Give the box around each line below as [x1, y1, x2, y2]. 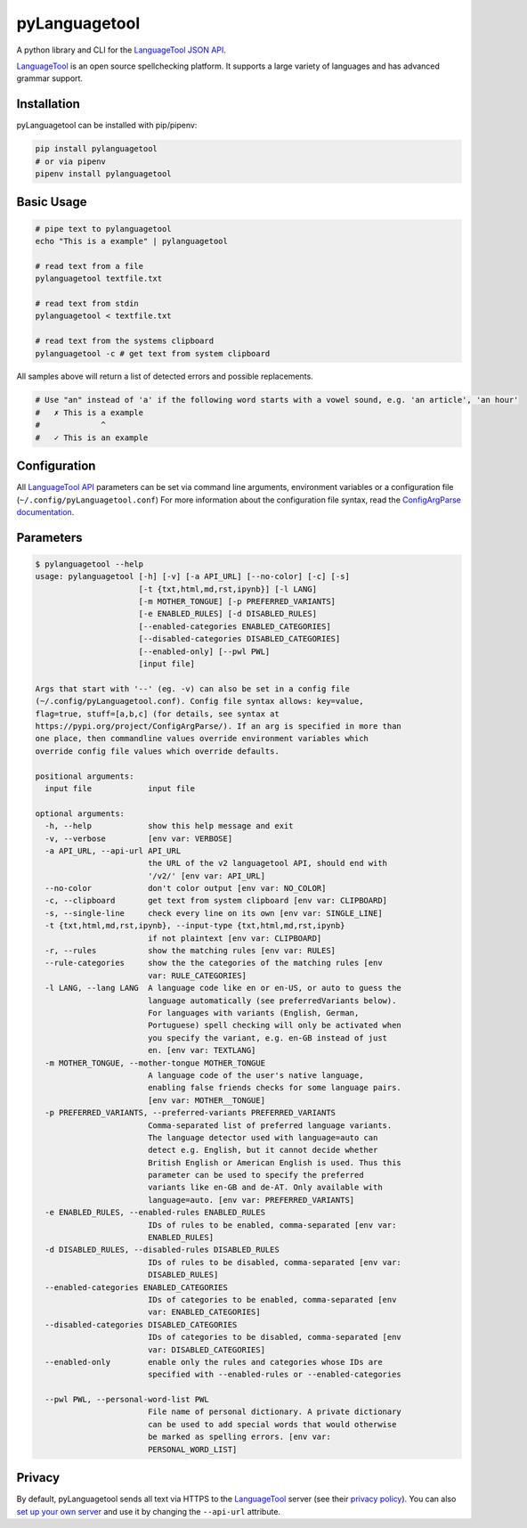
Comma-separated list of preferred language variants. [147, 1120, 393, 1131]
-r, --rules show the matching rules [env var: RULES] [45, 945, 336, 956]
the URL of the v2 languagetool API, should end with [147, 858, 387, 869]
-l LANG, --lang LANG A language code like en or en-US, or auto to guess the [45, 983, 402, 993]
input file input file [45, 783, 196, 793]
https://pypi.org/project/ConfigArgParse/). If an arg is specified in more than [35, 722, 402, 731]
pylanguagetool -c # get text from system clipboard [35, 348, 271, 358]
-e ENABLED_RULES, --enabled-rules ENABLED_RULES [45, 1207, 266, 1218]
